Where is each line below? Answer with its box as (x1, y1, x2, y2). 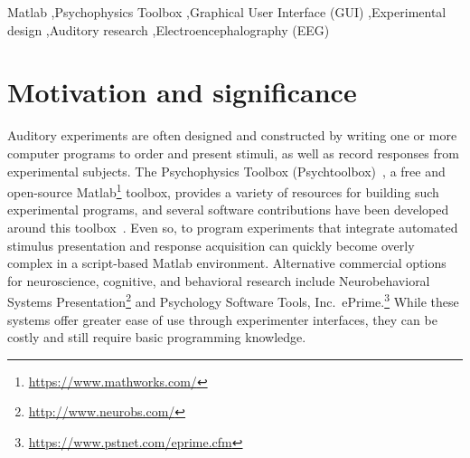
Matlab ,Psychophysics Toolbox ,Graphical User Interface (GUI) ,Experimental (7, 3, 446, 21)
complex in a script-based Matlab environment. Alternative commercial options (7, 253, 446, 272)
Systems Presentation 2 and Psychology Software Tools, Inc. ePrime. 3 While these (7, 290, 459, 310)
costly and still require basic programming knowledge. (7, 328, 306, 347)
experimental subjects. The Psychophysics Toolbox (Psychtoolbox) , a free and (7, 161, 446, 180)
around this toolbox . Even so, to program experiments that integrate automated (7, 217, 458, 236)
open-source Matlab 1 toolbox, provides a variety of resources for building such (7, 180, 439, 201)
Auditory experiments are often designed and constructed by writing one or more (7, 126, 457, 145)
